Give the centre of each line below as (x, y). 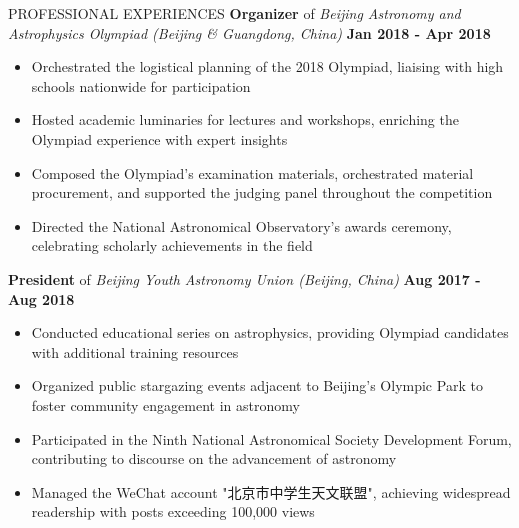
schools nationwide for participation (141, 85)
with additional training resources (135, 351)
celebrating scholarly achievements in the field (172, 245)
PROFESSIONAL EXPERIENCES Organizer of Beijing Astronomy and (234, 13)
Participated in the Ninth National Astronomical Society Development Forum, (271, 438)
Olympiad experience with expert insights (159, 138)
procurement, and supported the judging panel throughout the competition (262, 192)
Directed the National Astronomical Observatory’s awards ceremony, (241, 225)
